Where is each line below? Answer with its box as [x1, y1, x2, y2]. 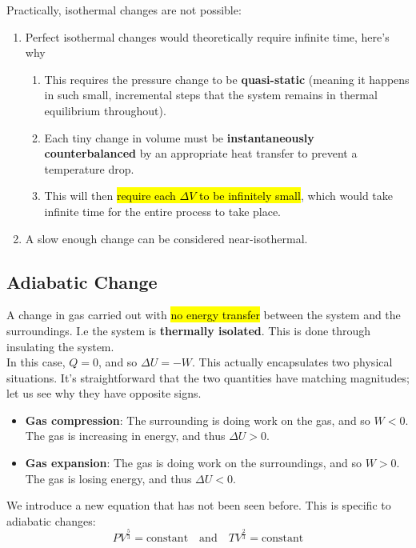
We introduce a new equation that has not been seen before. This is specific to [6, 497, 391, 514]
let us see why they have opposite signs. [6, 385, 202, 402]
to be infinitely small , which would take [199, 187, 394, 204]
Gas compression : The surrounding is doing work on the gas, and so [25, 411, 370, 428]
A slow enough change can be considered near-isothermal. [25, 230, 308, 246]
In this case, [6, 354, 66, 370]
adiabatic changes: [6, 512, 96, 529]
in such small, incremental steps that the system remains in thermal [44, 86, 378, 103]
